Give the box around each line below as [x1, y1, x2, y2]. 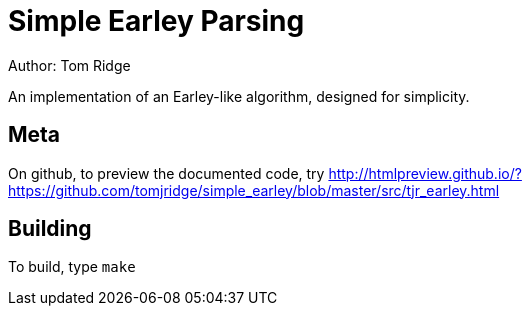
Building [8, 216, 92, 242]
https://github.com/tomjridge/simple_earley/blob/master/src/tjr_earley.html [8, 181, 500, 199]
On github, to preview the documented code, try [8, 164, 325, 182]
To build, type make [8, 258, 136, 276]
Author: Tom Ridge [8, 56, 131, 74]
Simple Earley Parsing [8, 4, 305, 38]
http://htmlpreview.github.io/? [328, 164, 522, 182]
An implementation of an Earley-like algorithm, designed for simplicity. [8, 87, 470, 105]
